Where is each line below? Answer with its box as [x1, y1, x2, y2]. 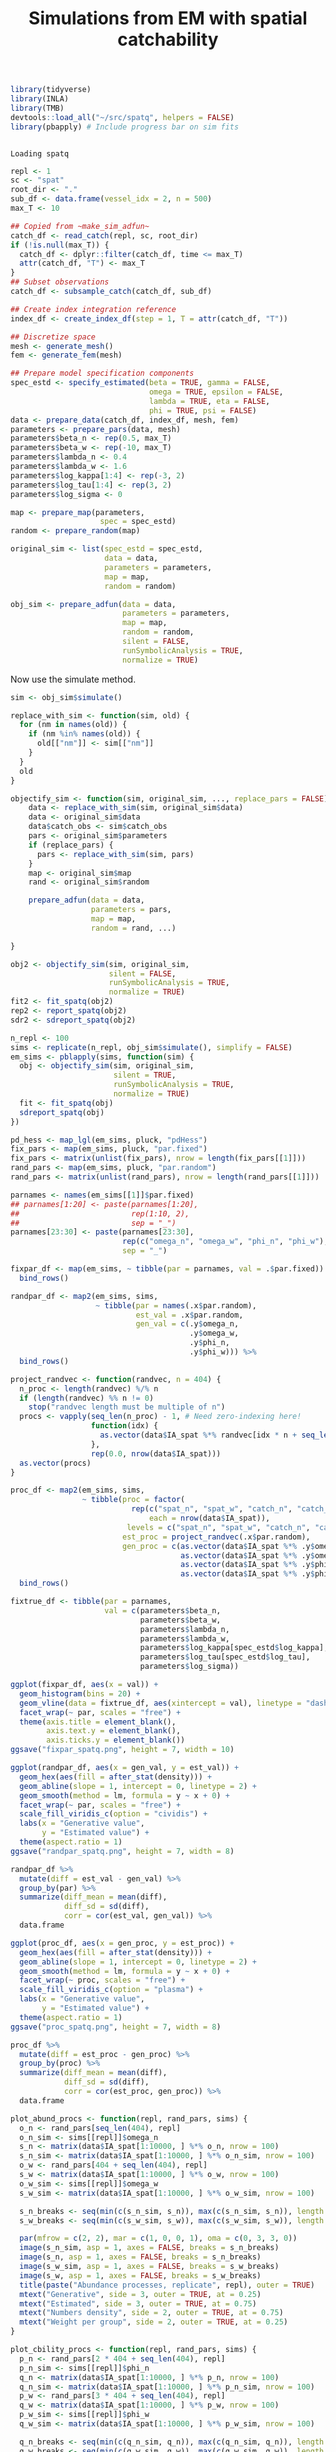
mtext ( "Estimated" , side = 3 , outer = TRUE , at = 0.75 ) [19, 2298, 257, 2309]
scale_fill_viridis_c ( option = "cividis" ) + [19, 1809, 208, 1819]
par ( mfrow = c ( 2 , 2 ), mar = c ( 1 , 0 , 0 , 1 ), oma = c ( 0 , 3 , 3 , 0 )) [19, 2233, 298, 2244]
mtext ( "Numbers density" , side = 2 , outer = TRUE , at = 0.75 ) [19, 2308, 284, 2318]
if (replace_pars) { [28, 840, 114, 850]
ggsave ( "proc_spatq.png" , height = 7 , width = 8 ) [10, 2022, 222, 2032]
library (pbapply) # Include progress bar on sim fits [10, 122, 240, 132]
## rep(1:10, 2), [10, 1208, 190, 1219]
